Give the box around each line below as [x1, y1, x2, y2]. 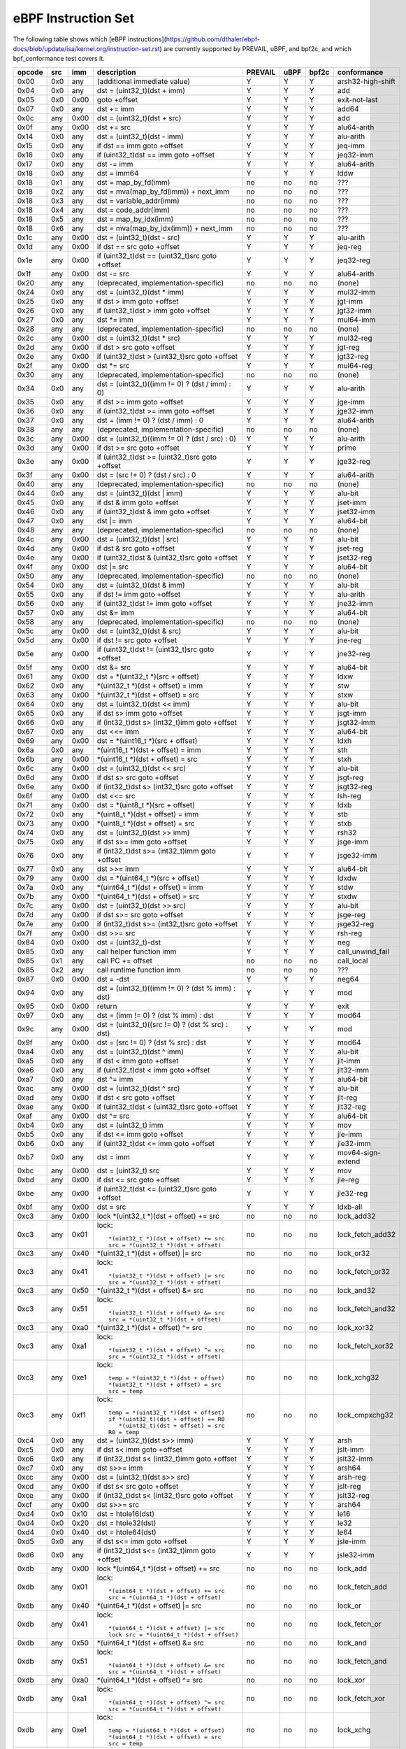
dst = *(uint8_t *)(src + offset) [96, 800, 196, 809]
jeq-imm [337, 141, 365, 150]
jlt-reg [337, 1092, 358, 1102]
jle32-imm [337, 1138, 371, 1148]
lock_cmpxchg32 [337, 1410, 394, 1420]
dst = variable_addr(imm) [96, 196, 180, 206]
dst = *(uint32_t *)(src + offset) [96, 672, 199, 681]
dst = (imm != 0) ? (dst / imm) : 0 [96, 415, 204, 425]
